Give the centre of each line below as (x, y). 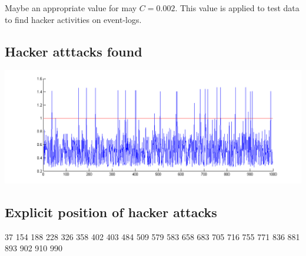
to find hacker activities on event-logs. (73, 19)
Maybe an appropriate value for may (71, 8)
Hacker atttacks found (74, 51)
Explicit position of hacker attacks (111, 212)
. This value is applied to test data (237, 8)
